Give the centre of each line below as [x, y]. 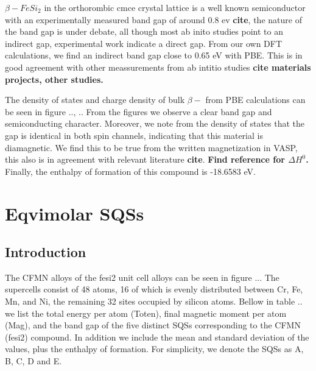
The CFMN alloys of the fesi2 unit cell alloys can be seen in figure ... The [142, 277]
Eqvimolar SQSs [75, 213]
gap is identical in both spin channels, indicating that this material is [134, 135]
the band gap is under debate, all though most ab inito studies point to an [144, 31]
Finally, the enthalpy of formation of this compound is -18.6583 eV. [130, 171]
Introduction [46, 252]
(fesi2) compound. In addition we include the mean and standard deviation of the [157, 337]
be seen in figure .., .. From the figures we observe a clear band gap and [139, 111]
